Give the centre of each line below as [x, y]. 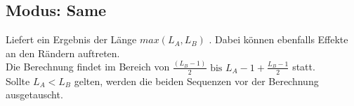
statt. [304, 67]
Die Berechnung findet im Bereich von [88, 67]
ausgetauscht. [34, 94]
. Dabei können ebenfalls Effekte [278, 39]
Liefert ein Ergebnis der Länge [71, 39]
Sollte [18, 81]
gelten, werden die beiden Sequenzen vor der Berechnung [196, 81]
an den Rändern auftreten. [63, 53]
